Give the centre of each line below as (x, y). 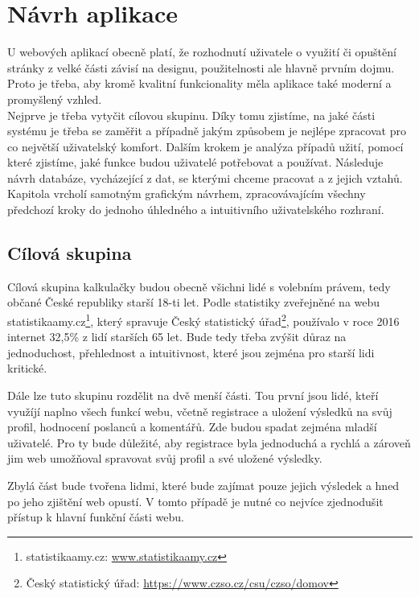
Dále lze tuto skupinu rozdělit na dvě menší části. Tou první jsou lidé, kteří (193, 395)
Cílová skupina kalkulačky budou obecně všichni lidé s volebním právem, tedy (199, 286)
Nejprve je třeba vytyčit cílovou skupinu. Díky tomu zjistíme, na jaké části (191, 115)
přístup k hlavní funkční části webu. (96, 517)
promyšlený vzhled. (55, 99)
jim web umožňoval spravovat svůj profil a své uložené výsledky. (165, 458)
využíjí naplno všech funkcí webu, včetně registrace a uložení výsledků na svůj (200, 411)
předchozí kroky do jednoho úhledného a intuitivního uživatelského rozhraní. (196, 210)
